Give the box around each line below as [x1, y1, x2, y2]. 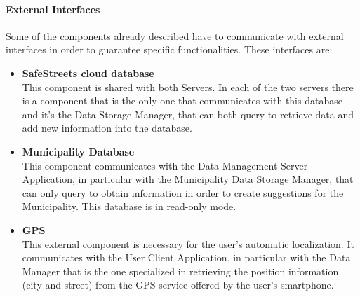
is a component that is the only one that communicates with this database [22, 93, 342, 108]
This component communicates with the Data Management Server [22, 158, 308, 172]
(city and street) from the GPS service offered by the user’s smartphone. [22, 277, 334, 292]
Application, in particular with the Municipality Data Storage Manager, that [22, 172, 354, 186]
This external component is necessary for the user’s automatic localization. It [22, 236, 354, 251]
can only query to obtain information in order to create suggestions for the [22, 185, 344, 200]
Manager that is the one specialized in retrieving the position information [22, 263, 339, 278]
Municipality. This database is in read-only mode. [22, 199, 236, 214]
